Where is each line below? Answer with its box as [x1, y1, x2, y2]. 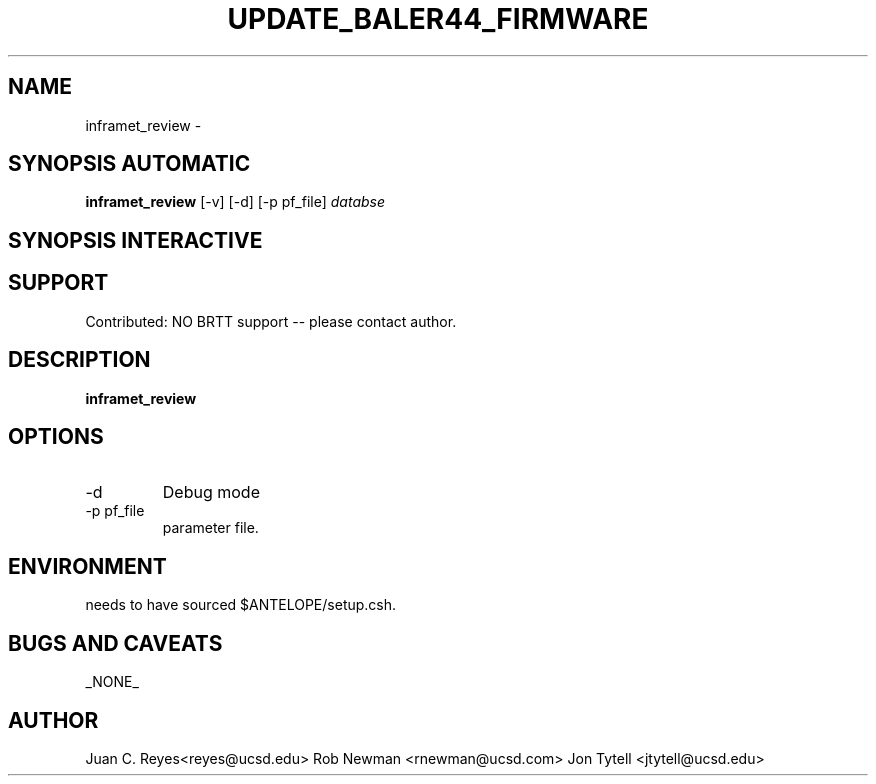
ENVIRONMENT [8, 553, 167, 579]
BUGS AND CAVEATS [8, 630, 223, 656]
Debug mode [162, 482, 260, 503]
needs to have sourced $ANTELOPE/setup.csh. [85, 596, 397, 614]
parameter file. [162, 519, 259, 537]
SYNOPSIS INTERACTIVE [8, 227, 263, 253]
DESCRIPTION [8, 347, 151, 373]
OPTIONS [8, 423, 104, 449]
